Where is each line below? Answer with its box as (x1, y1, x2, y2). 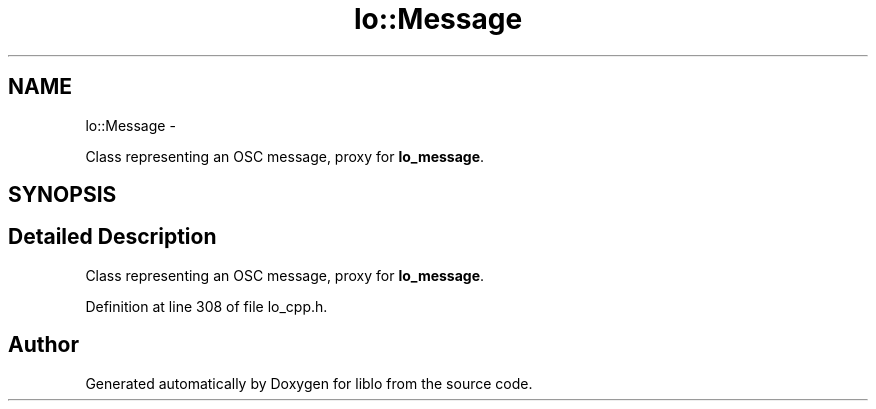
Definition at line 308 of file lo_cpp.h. (85, 297, 328, 315)
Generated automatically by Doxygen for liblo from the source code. (85, 374, 533, 392)
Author (8, 332, 79, 358)
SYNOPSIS (8, 182, 117, 208)
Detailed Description (8, 224, 217, 250)
